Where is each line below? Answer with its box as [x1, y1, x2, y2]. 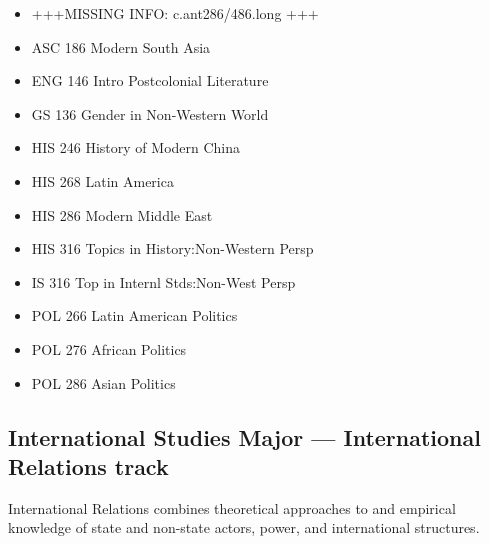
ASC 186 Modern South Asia [31, 36, 211, 57]
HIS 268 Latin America [31, 170, 174, 191]
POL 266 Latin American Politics [31, 305, 238, 326]
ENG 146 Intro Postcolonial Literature [31, 70, 269, 91]
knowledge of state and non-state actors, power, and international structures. [8, 517, 480, 538]
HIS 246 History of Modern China [31, 137, 241, 158]
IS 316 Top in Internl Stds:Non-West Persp [31, 271, 296, 292]
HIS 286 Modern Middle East [31, 204, 213, 225]
